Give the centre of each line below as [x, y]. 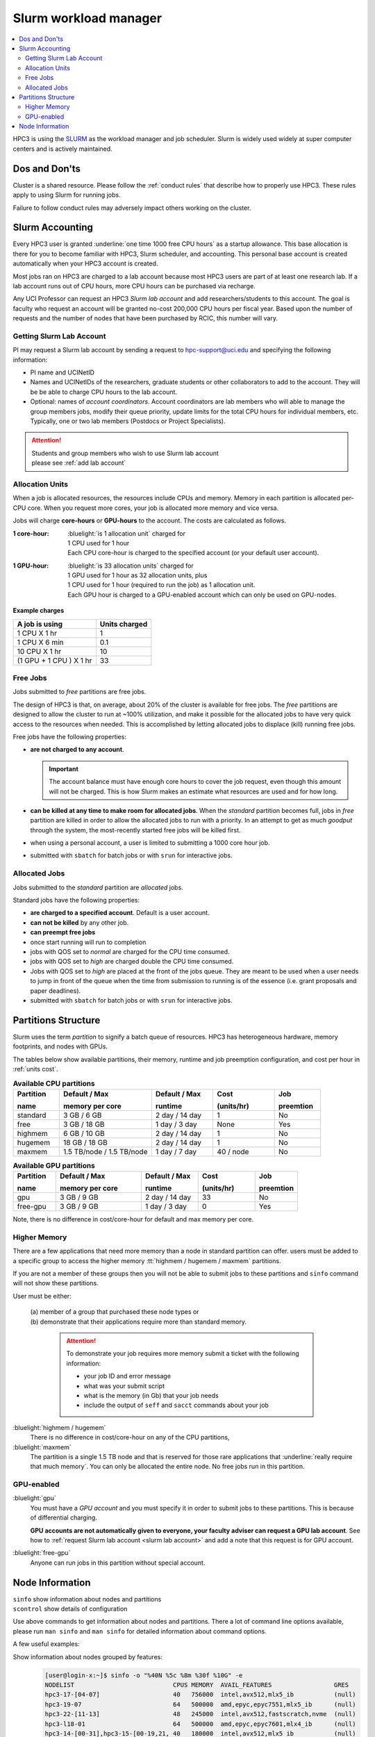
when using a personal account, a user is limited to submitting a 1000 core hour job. [150, 843]
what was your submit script [124, 1385]
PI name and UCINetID [62, 372]
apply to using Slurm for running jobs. [67, 195]
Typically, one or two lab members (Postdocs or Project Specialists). [128, 421]
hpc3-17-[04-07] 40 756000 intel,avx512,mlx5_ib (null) [201, 1695]
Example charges [39, 611]
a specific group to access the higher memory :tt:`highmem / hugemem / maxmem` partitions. [147, 1260]
